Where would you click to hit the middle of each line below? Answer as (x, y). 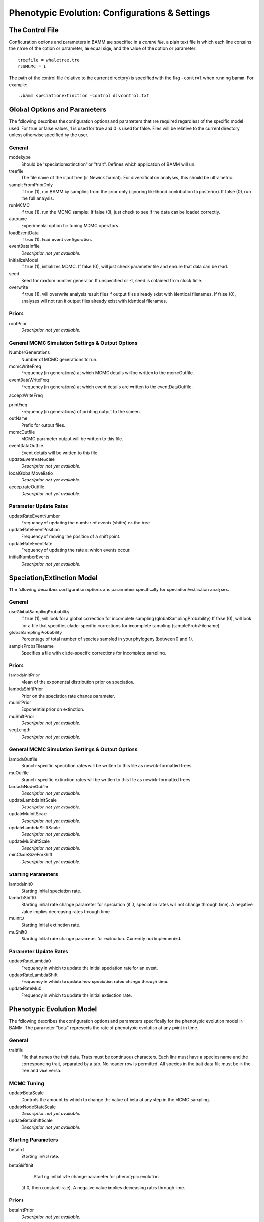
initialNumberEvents (29, 557)
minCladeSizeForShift (31, 855)
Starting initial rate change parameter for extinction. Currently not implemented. (101, 939)
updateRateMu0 (25, 988)
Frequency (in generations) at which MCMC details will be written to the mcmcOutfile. (108, 373)
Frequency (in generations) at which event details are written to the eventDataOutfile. (107, 387)
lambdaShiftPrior (26, 689)
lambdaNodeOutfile (29, 786)
